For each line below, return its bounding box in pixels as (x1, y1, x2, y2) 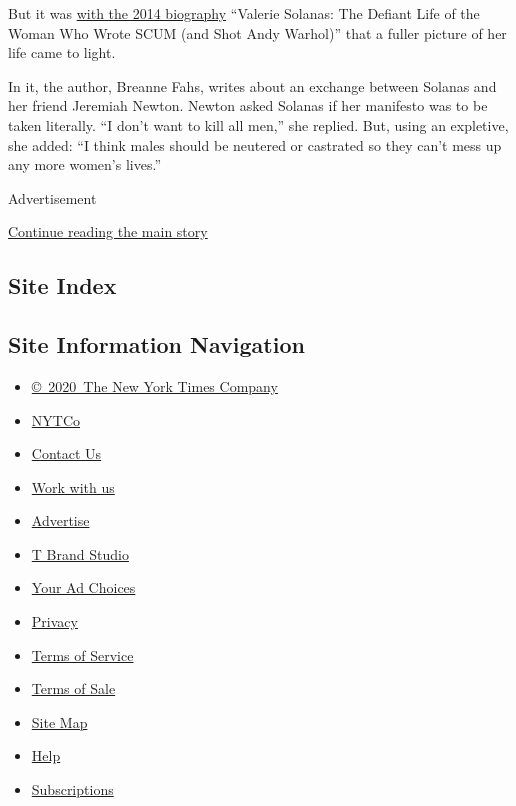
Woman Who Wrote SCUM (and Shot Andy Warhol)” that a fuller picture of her (8, 22, 507, 43)
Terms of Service (31, 644, 134, 665)
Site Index (8, 270, 117, 301)
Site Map (31, 711, 88, 732)
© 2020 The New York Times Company (31, 375, 278, 396)
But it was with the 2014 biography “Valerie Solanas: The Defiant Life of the (8, 3, 480, 23)
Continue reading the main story (8, 221, 208, 242)
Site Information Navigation (8, 329, 305, 360)
